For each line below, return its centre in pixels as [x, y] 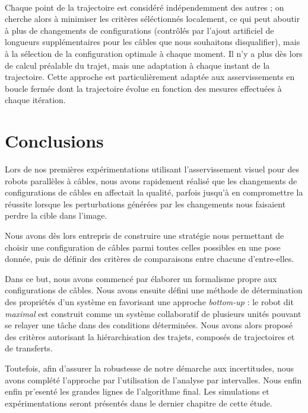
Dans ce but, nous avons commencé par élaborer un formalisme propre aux [141, 278]
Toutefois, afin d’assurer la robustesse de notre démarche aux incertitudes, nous [149, 368]
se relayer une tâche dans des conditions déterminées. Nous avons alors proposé [149, 325]
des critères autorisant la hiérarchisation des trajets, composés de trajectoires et [150, 336]
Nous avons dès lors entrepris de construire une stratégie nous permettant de [145, 236]
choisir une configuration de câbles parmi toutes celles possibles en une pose [143, 247]
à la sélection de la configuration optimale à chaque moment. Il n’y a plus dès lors [154, 53]
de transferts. [29, 348]
